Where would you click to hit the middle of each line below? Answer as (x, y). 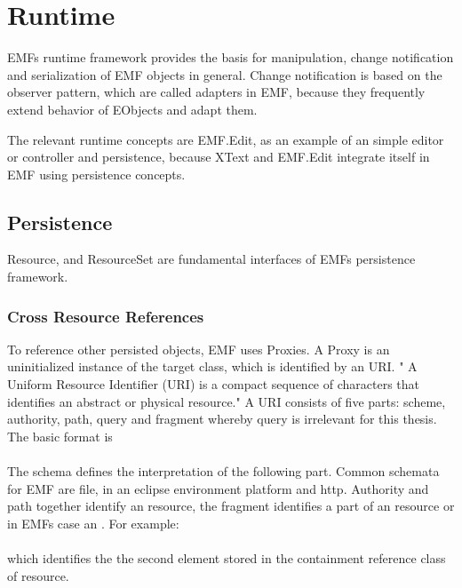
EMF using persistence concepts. (96, 174)
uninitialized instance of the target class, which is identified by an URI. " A (212, 366)
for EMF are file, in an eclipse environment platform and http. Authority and (218, 488)
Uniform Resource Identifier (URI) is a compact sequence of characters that (214, 384)
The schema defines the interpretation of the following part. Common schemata (223, 471)
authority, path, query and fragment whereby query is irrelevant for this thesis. (222, 419)
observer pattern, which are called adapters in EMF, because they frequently (216, 92)
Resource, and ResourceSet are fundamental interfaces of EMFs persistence (211, 259)
